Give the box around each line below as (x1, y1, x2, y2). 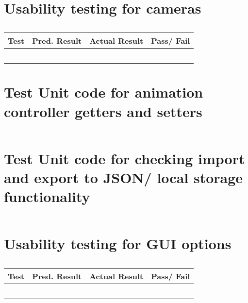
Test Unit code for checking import (4, 148, 245, 168)
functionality (4, 186, 90, 206)
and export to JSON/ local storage (4, 167, 243, 187)
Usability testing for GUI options (4, 234, 231, 253)
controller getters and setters (4, 101, 202, 121)
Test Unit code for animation (4, 82, 203, 102)
